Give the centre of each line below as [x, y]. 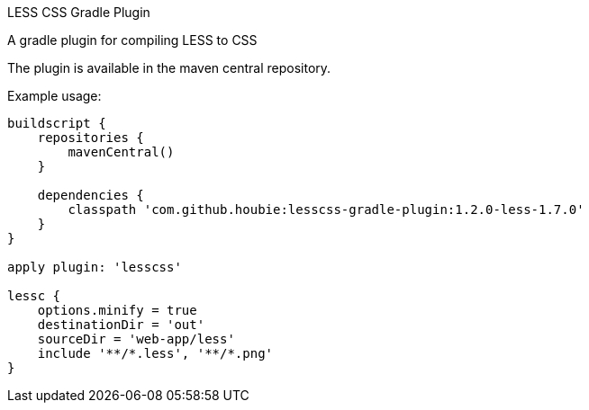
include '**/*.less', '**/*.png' [155, 353]
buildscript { [57, 123]
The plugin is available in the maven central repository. [169, 68]
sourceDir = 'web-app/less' [136, 339]
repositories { [91, 138]
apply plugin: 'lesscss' [95, 267]
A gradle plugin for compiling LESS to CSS [132, 40]
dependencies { [91, 195]
